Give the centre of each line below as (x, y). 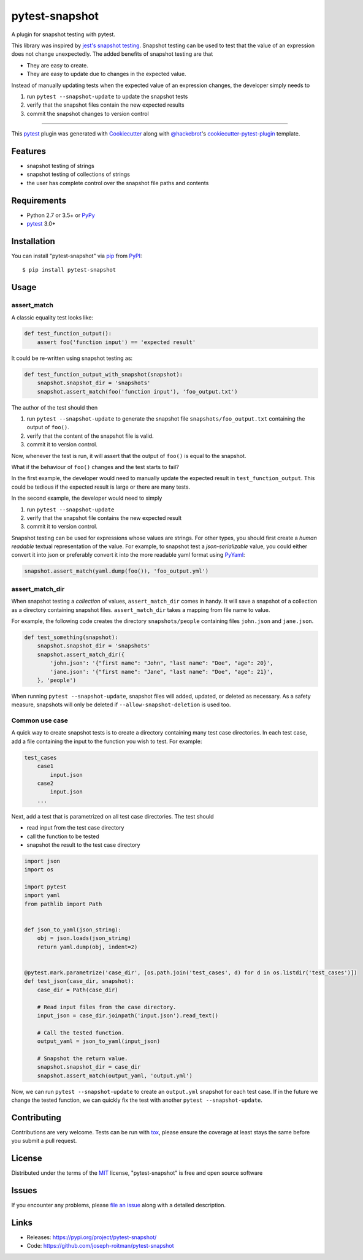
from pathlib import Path (63, 904)
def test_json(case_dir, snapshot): (79, 981)
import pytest (45, 887)
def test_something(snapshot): (71, 637)
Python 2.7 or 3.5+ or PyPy (61, 215)
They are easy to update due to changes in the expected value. (106, 74)
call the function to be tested (63, 836)
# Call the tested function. (81, 1033)
